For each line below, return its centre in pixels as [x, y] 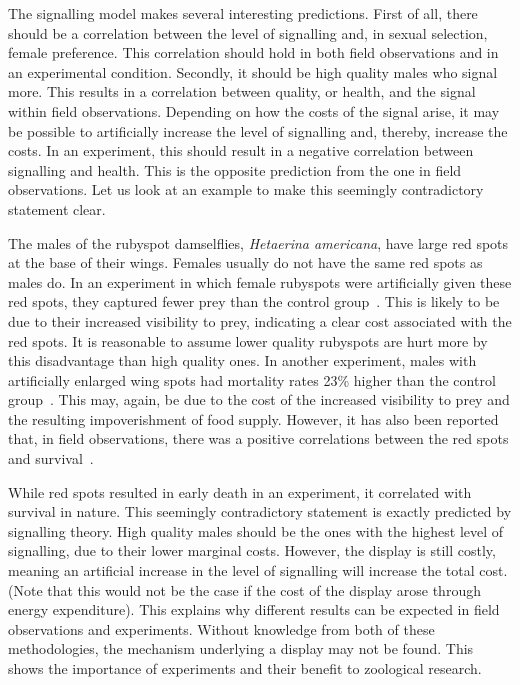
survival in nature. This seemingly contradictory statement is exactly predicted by [260, 511]
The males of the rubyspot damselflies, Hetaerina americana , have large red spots [258, 242]
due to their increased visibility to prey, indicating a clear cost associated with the [260, 320]
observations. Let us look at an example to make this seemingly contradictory [246, 189]
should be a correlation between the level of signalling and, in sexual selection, [248, 32]
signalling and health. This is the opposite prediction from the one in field [235, 169]
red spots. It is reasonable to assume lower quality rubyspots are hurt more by [248, 340]
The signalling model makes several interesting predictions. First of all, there [243, 13]
